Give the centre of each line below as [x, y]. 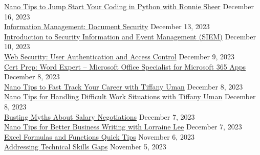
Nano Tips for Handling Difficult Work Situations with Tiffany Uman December [130, 96]
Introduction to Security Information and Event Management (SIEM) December [130, 36]
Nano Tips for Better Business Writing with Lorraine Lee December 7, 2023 [123, 127]
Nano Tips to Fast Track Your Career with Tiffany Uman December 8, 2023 [124, 86]
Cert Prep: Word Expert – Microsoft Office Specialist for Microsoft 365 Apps [125, 66]
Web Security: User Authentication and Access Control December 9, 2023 [120, 56]
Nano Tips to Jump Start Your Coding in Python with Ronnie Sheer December [129, 6]
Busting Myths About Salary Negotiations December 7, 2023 [100, 116]
